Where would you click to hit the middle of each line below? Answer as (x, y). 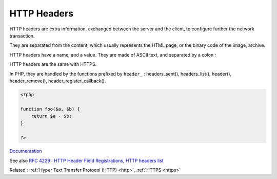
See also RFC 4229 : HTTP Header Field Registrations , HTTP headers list (86, 160)
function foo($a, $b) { (50, 109)
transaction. (22, 35)
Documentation (26, 151)
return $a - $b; (51, 116)
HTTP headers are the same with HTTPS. (53, 64)
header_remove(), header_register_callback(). (58, 81)
